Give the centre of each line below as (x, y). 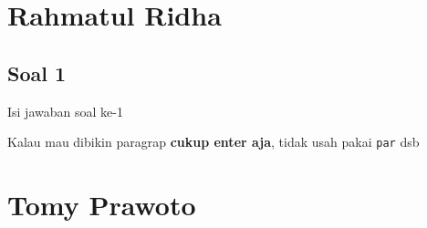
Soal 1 (37, 73)
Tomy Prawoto (102, 205)
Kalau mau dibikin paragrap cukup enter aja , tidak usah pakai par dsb (213, 142)
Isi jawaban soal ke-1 (65, 111)
